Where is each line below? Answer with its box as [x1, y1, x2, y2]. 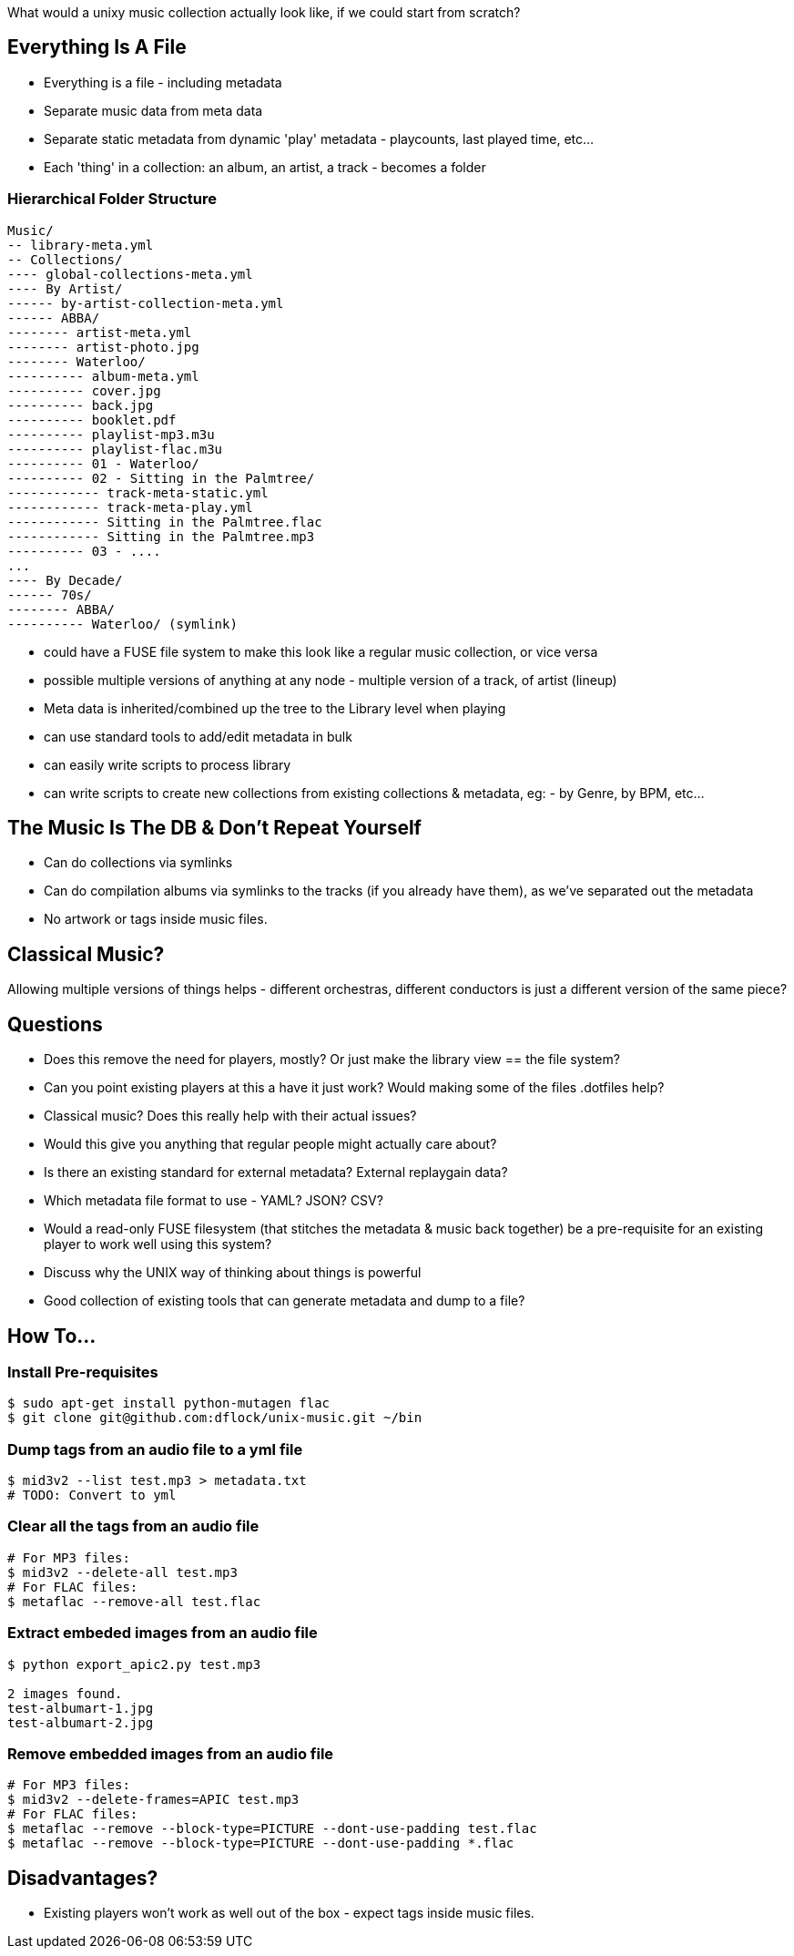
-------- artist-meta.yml [7, 324, 192, 340]
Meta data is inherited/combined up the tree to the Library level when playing [44, 700, 506, 716]
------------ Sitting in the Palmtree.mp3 [7, 528, 315, 544]
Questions [7, 1012, 103, 1036]
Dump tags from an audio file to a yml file [7, 1439, 303, 1459]
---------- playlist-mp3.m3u [7, 426, 215, 442]
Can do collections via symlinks [44, 855, 233, 871]
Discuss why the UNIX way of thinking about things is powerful [44, 1265, 422, 1281]
